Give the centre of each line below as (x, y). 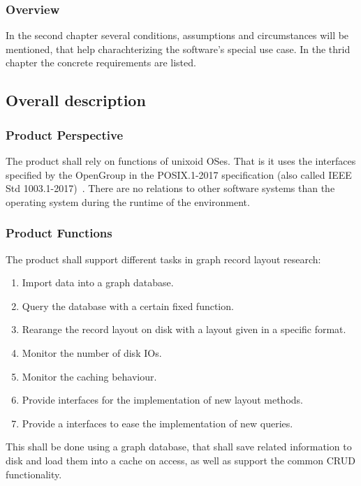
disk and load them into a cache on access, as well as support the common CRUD (180, 460)
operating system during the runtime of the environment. (128, 201)
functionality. (34, 474)
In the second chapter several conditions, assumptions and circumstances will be (177, 35)
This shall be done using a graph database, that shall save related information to (179, 447)
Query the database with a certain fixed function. (128, 305)
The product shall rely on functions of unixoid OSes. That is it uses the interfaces (181, 161)
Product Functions (59, 233)
